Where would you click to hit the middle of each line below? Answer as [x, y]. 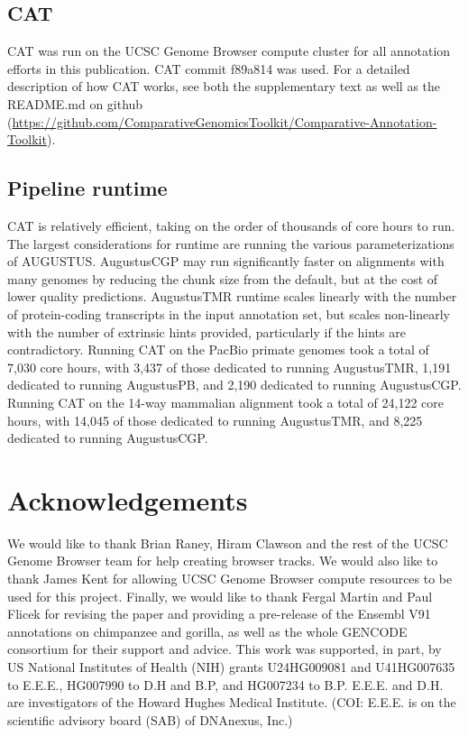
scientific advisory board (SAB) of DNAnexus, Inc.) [150, 719]
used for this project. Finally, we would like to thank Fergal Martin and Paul [220, 596]
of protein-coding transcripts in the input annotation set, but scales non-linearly [229, 313]
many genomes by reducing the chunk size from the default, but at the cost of [223, 278]
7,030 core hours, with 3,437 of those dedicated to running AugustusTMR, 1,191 [229, 367]
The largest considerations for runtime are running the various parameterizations [231, 243]
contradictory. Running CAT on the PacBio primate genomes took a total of [218, 350]
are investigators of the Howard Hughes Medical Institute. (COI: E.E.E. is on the [232, 702]
